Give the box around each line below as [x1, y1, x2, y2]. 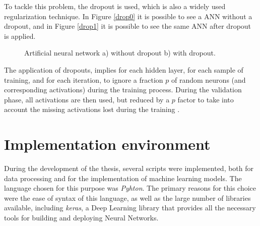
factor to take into [177, 94, 234, 104]
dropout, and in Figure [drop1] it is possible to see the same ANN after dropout [4, 21, 251, 31]
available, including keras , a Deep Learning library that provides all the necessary [4, 202, 256, 213]
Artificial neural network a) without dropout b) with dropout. [24, 47, 216, 58]
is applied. [4, 30, 36, 41]
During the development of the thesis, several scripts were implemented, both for [4, 163, 254, 174]
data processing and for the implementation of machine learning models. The [4, 173, 242, 183]
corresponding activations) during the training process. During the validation [4, 84, 242, 95]
